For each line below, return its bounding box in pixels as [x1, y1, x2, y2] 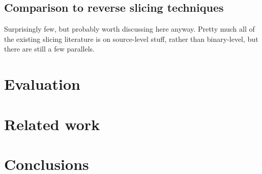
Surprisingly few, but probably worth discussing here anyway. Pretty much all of [4, 23, 255, 34]
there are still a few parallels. [4, 43, 95, 54]
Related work [4, 113, 100, 134]
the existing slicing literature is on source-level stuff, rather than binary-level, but [4, 33, 258, 44]
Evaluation [4, 73, 80, 94]
